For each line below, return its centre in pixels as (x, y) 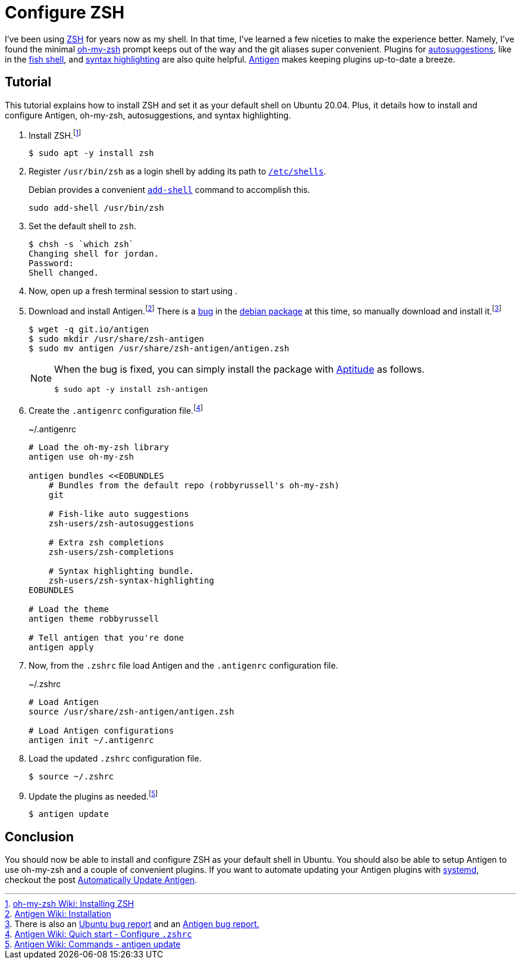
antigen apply (61, 647)
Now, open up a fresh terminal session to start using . (133, 291)
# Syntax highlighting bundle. (121, 571)
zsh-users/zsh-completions (111, 552)
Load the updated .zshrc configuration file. (115, 758)
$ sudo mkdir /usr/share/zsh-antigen (117, 339)
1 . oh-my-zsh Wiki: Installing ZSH (70, 904)
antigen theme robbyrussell (94, 618)
